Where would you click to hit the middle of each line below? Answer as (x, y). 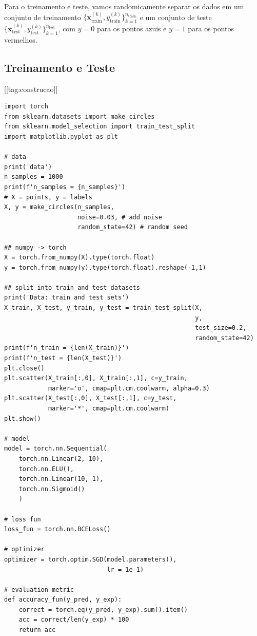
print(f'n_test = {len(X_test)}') (63, 358)
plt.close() (24, 368)
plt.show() (23, 418)
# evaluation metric (39, 590)
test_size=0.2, (221, 328)
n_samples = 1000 (34, 177)
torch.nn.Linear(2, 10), (61, 459)
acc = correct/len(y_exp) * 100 (74, 620)
